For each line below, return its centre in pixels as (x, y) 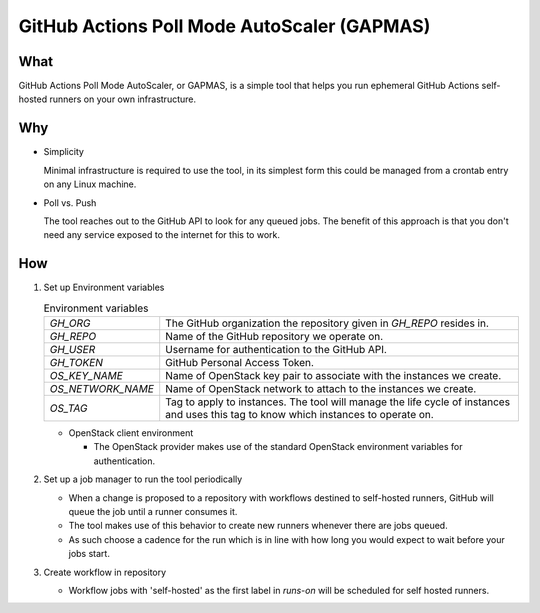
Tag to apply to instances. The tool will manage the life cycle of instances (337, 402)
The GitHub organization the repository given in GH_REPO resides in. (327, 323)
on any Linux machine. (90, 184)
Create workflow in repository (105, 572)
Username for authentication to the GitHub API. (276, 349)
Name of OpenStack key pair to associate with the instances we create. (333, 375)
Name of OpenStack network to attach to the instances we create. (321, 388)
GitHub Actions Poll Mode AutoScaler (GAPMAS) (224, 26)
